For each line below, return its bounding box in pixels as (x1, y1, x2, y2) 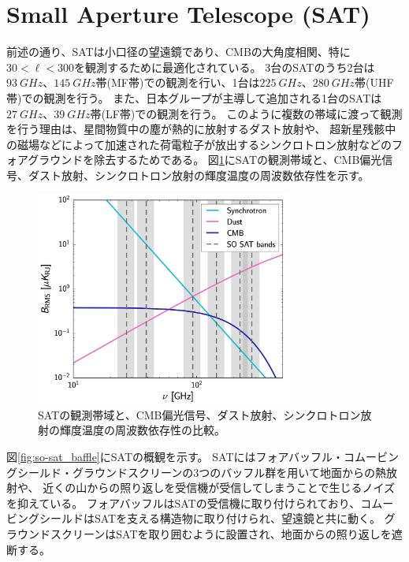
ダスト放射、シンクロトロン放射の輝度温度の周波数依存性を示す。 (28, 166, 370, 183)
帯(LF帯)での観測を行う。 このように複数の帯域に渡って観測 (90, 105, 403, 121)
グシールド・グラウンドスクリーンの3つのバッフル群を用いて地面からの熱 (6, 463, 386, 480)
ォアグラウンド (6, 151, 84, 168)
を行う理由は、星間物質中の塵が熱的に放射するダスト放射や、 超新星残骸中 (6, 121, 396, 137)
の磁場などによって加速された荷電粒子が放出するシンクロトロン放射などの (6, 136, 392, 152)
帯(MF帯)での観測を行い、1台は (95, 74, 260, 91)
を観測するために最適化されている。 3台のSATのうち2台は (73, 58, 375, 75)
